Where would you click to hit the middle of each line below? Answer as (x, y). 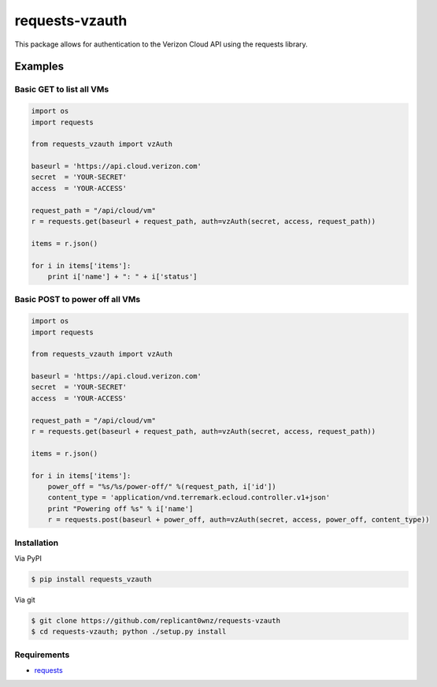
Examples (39, 67)
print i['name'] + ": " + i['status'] (122, 276)
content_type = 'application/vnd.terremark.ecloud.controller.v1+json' (189, 498)
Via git (25, 599)
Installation (37, 543)
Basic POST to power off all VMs (78, 300)
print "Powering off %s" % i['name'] (120, 508)
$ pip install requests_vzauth (92, 579)
